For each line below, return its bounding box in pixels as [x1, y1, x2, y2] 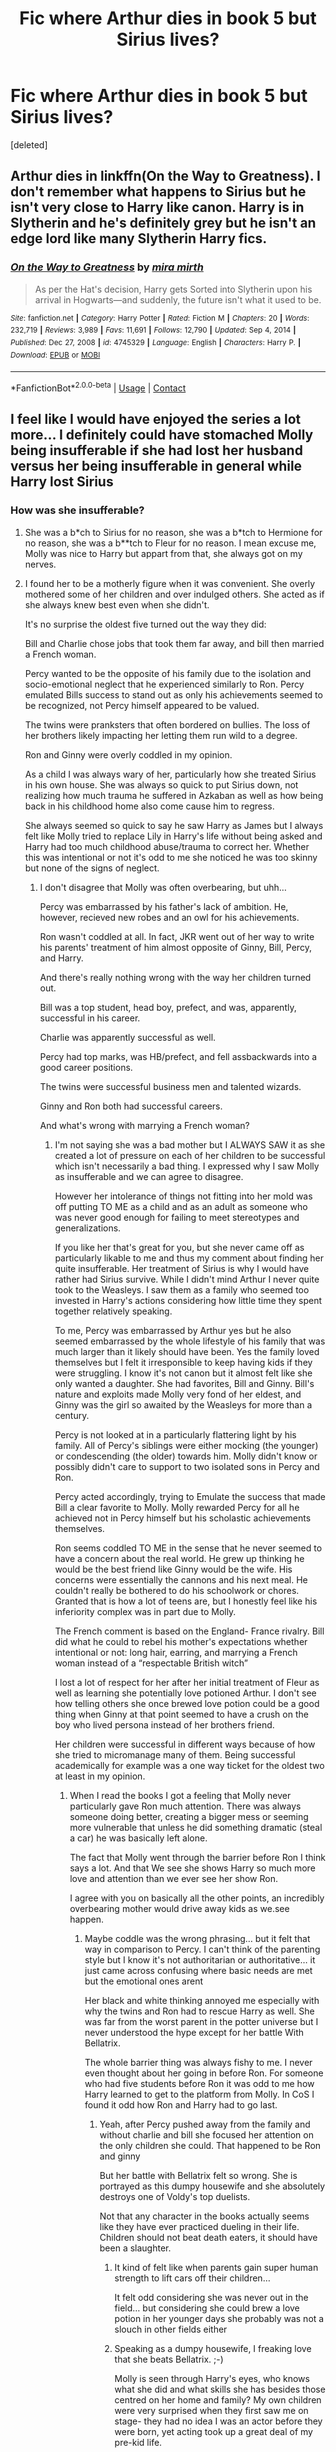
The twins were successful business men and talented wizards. [39, 1080, 302, 1092]
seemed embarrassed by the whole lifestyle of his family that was [54, 1335, 326, 1347]
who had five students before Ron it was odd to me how [84, 2077, 315, 2089]
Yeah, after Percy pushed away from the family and [99, 2118, 311, 2130]
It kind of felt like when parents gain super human [114, 2261, 319, 2273]
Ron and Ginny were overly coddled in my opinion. [24, 748, 233, 761]
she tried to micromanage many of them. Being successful [54, 1748, 296, 1761]
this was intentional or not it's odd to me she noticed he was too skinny [24, 851, 318, 863]
